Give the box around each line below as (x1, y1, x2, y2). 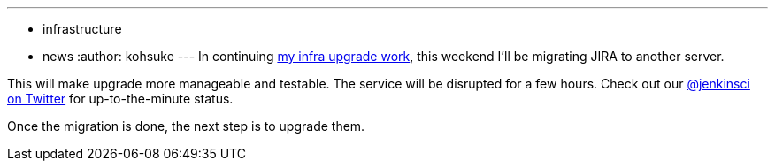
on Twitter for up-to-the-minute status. (7, 91, 234, 106)
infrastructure (42, 21, 122, 36)
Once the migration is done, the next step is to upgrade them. (7, 118, 365, 134)
